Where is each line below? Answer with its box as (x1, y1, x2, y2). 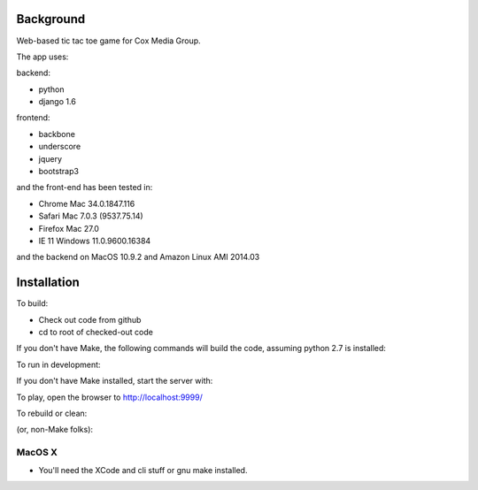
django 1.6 (38, 96, 77, 107)
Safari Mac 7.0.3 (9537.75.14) (38, 211, 143, 221)
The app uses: (16, 51, 69, 62)
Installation (16, 275, 80, 290)
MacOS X (16, 447, 58, 459)
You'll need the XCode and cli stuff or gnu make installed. (38, 464, 248, 475)
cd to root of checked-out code (38, 327, 154, 338)
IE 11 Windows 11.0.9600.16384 (38, 235, 151, 246)
